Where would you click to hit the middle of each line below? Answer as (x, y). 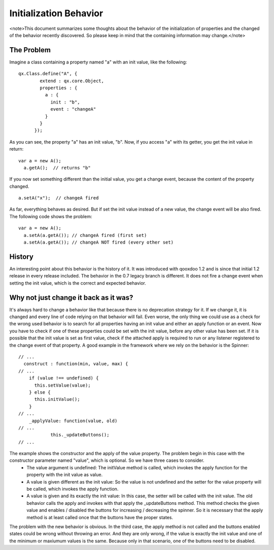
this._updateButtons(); (80, 435)
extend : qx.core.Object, (72, 81)
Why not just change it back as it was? (71, 298)
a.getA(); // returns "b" (57, 168)
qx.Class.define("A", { (48, 74)
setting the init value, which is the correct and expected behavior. (78, 283)
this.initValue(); (57, 399)
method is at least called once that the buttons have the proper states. (100, 517)
